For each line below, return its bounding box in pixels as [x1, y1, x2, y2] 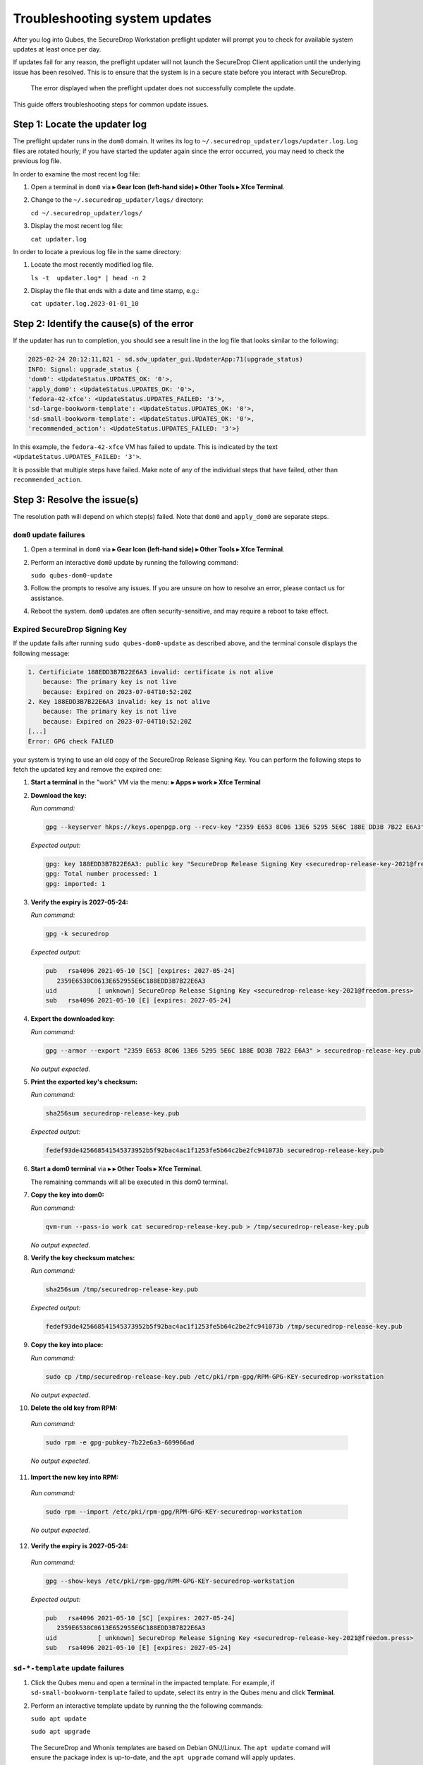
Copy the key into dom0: [30, 1190, 105, 1199]
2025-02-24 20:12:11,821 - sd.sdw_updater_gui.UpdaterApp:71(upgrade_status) [27, 355, 303, 364]
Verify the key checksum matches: [30, 1253, 135, 1262]
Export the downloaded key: [30, 1015, 116, 1023]
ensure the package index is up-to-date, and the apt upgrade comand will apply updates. [30, 1753, 295, 1761]
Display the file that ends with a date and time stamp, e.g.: [30, 287, 200, 295]
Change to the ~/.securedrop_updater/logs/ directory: [30, 196, 204, 204]
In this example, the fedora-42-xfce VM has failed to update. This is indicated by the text [13, 443, 278, 451]
